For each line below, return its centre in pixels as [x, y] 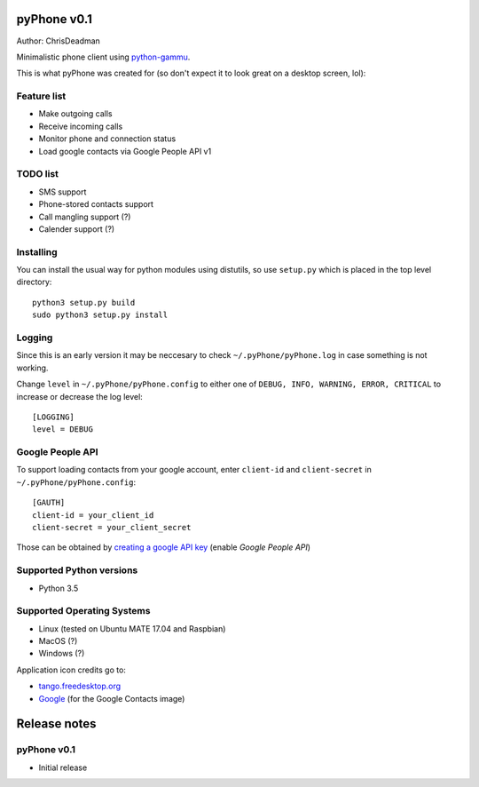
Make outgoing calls [75, 114]
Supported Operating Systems [83, 611]
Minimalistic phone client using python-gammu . [103, 57]
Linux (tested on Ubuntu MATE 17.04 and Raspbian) [132, 628]
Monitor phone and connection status [107, 139]
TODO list [38, 174]
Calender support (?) [77, 229]
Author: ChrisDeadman [59, 41]
